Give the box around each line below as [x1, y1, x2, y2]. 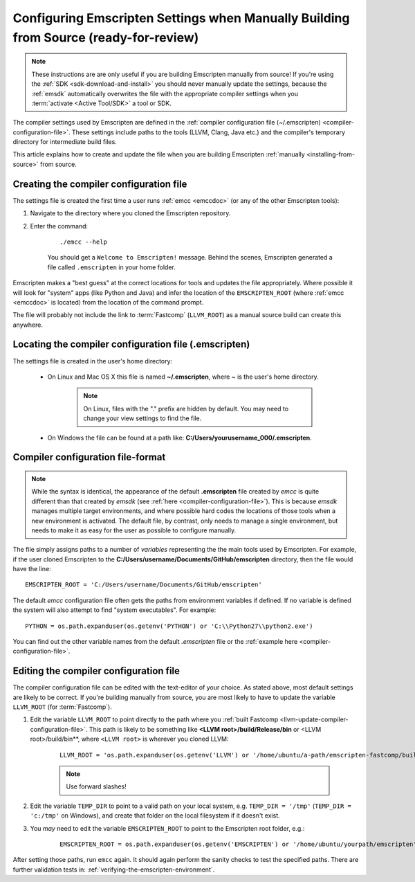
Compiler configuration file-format [12, 451, 166, 463]
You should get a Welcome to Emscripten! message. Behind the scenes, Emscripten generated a [47, 253, 333, 262]
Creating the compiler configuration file [12, 178, 187, 190]
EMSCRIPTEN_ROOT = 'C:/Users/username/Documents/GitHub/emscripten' [25, 581, 262, 588]
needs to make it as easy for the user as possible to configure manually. [31, 526, 237, 534]
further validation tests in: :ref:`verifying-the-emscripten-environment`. [12, 865, 215, 874]
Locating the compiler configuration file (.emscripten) [12, 339, 250, 350]
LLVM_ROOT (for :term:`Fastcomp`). [12, 703, 112, 711]
